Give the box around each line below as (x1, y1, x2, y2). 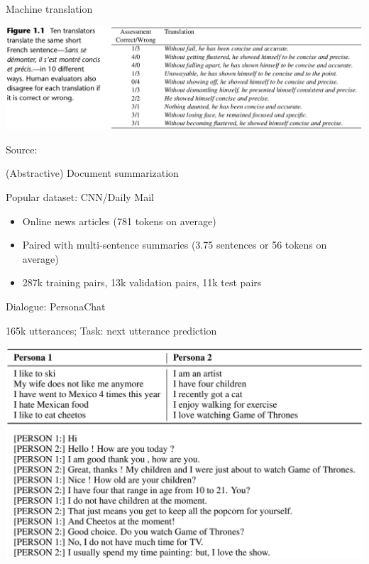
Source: (6, 141, 38, 156)
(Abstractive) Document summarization (6, 166, 179, 180)
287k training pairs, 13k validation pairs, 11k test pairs (22, 275, 262, 290)
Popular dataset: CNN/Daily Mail (6, 190, 154, 205)
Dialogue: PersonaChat (6, 299, 106, 314)
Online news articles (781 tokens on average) (22, 213, 216, 228)
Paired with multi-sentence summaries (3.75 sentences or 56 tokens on (22, 237, 327, 252)
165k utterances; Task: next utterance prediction (6, 322, 217, 337)
